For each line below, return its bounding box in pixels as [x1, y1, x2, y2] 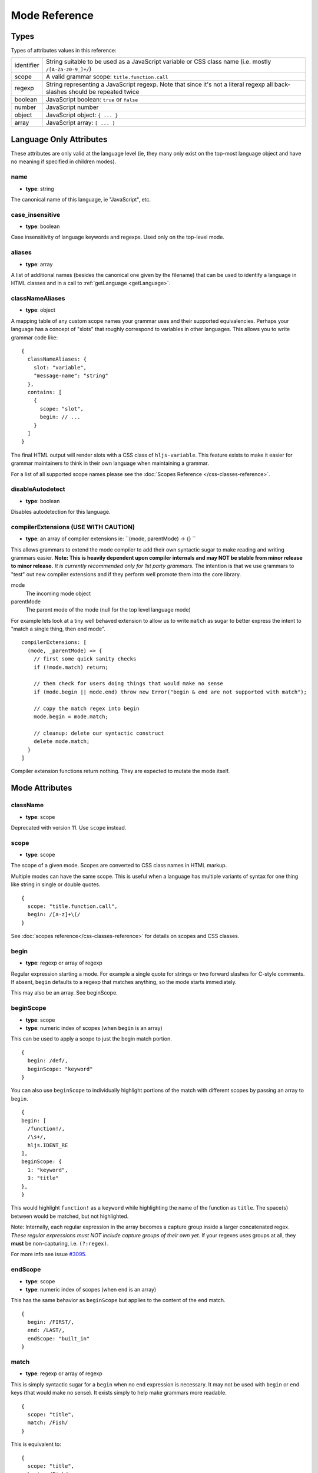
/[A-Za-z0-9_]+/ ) [45, 65, 92, 73]
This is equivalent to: [11, 1441, 62, 1448]
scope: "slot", [39, 405, 84, 412]
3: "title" [27, 1175, 59, 1181]
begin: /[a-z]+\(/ [27, 911, 81, 918]
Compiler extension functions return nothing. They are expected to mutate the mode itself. [11, 768, 230, 775]
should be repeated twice [68, 88, 140, 96]
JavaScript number [45, 103, 99, 111]
